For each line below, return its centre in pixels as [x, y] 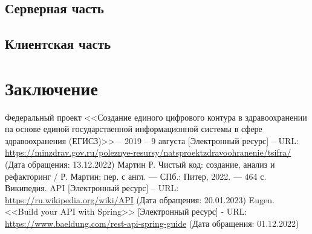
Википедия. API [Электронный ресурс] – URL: [92, 188]
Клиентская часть [58, 44]
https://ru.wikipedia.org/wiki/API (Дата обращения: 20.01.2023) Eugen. [140, 199]
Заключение [51, 88]
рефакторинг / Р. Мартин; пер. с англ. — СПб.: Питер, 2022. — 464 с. [136, 176]
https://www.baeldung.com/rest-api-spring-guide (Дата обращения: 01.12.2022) [152, 223]
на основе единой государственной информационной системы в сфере [134, 129]
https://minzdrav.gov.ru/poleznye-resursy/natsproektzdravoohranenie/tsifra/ [148, 152]
